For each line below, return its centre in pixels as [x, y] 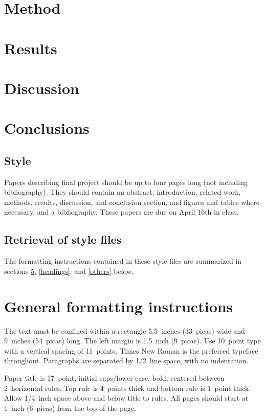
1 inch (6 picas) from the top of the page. [70, 408]
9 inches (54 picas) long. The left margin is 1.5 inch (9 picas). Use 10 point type [132, 341]
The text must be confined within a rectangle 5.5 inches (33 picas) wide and [125, 330]
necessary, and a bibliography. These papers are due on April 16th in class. [122, 212]
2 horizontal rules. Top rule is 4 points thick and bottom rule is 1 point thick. [128, 388]
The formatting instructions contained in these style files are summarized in [123, 261]
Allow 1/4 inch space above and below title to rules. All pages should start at [126, 398]
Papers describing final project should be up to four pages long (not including [126, 182]
